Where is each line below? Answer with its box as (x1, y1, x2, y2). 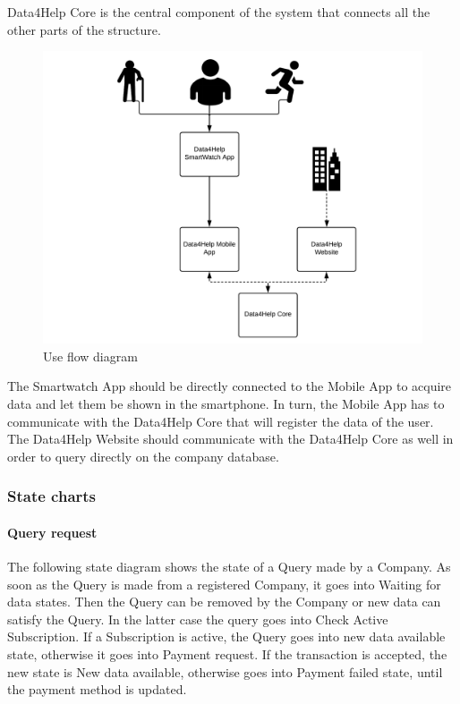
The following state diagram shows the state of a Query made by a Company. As (7, 557, 451, 576)
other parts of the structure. (7, 20, 161, 38)
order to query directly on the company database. (7, 446, 279, 465)
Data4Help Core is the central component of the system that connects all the (7, 3, 430, 21)
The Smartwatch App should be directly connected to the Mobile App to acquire (7, 377, 452, 395)
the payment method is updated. (7, 680, 187, 699)
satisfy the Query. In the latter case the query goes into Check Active (7, 609, 388, 628)
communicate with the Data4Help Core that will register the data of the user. (7, 411, 434, 430)
